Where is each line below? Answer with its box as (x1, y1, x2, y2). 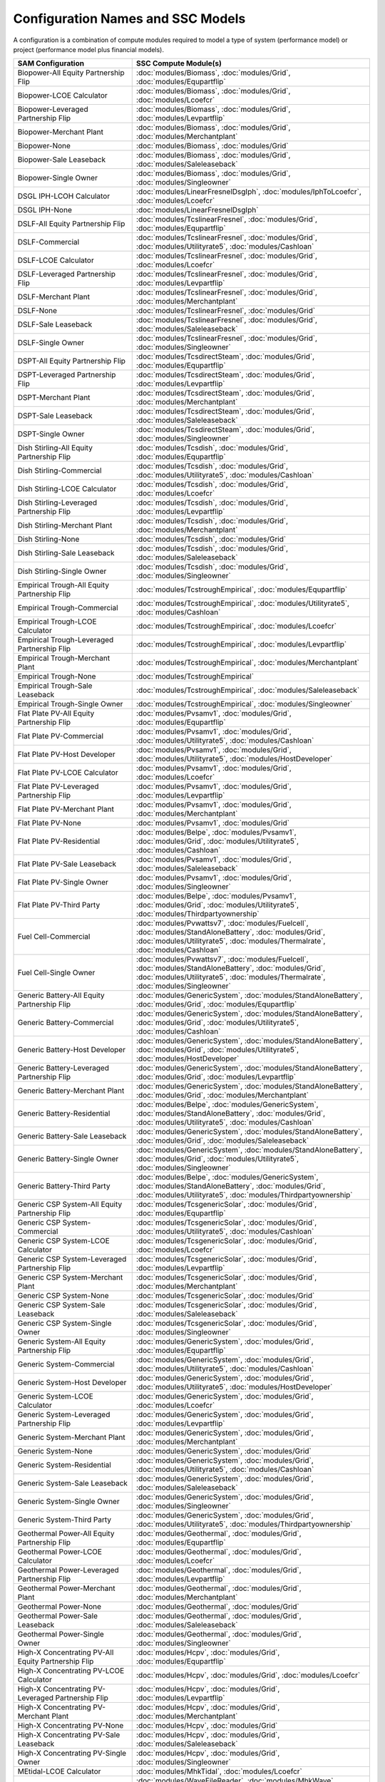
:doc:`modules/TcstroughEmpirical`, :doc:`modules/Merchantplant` (135, 658, 360, 668)
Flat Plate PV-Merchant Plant (17, 804, 114, 814)
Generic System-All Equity (17, 1336, 106, 1346)
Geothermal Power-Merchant (17, 1583, 115, 1593)
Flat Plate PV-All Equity (17, 709, 95, 719)
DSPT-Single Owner (17, 429, 85, 439)
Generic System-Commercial (17, 1359, 115, 1369)
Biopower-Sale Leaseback (17, 155, 106, 165)
